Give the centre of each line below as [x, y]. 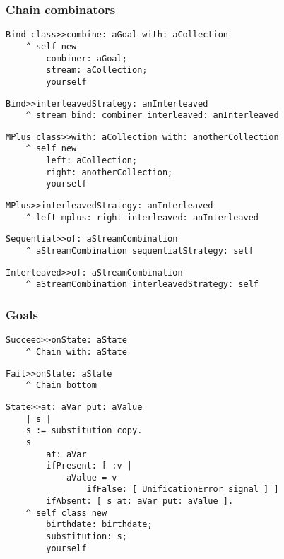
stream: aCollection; [97, 70]
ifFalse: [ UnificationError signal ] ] [183, 489]
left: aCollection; [92, 161]
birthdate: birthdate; [99, 525]
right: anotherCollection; [110, 172]
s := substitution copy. [84, 431]
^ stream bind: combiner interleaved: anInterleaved [152, 116]
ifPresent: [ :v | [89, 466]
